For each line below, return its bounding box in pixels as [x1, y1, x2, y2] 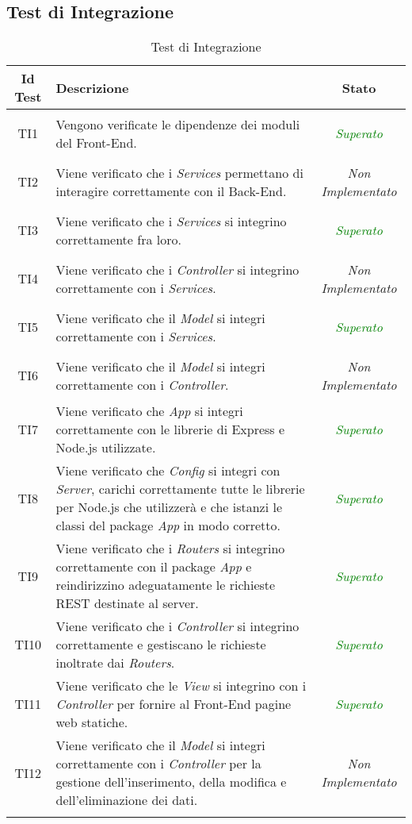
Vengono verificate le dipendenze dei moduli [55, 114, 300, 133]
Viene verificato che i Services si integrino [55, 211, 287, 230]
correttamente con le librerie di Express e [55, 420, 285, 439]
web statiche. [55, 713, 128, 732]
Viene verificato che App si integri [55, 402, 243, 421]
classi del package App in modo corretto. [55, 516, 280, 535]
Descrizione [55, 78, 129, 97]
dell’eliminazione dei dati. [55, 791, 198, 810]
